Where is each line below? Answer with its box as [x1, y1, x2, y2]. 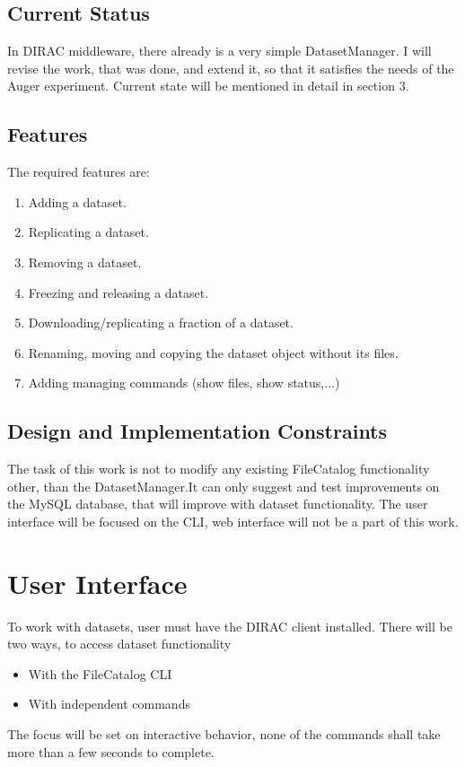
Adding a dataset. [28, 192, 127, 211]
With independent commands [28, 694, 190, 713]
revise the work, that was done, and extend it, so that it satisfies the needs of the [7, 58, 454, 77]
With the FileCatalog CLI [28, 664, 172, 683]
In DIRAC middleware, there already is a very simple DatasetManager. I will [7, 41, 432, 60]
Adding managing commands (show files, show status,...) [28, 373, 340, 392]
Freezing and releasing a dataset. [28, 283, 209, 301]
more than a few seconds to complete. [7, 742, 215, 761]
